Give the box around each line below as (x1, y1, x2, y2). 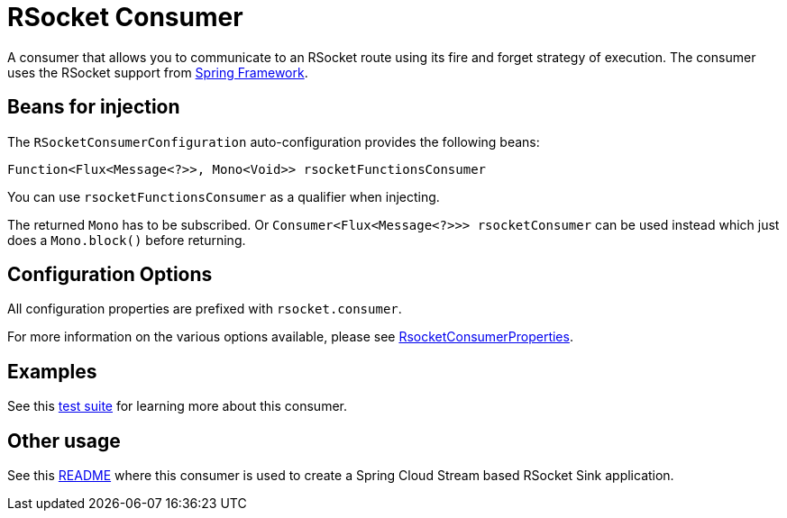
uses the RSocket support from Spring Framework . (7, 64, 308, 80)
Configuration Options (7, 263, 213, 286)
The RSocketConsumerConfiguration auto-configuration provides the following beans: (7, 133, 540, 150)
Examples (7, 359, 97, 383)
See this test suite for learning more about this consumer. (7, 398, 348, 414)
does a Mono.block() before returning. (7, 232, 246, 248)
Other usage (7, 429, 121, 452)
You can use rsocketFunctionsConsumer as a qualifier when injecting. (7, 188, 440, 204)
